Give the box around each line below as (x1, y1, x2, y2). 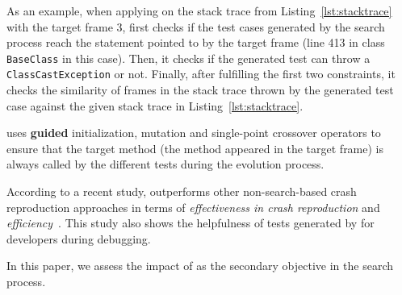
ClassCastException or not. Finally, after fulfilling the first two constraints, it (6, 65, 396, 82)
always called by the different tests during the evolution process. (6, 156, 325, 172)
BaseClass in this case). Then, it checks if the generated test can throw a (6, 49, 371, 66)
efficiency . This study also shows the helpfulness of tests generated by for (6, 214, 375, 231)
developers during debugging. (6, 230, 151, 247)
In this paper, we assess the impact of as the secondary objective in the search (6, 257, 393, 274)
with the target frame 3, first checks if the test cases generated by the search (6, 18, 385, 35)
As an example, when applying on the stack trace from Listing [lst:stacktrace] (6, 2, 392, 19)
